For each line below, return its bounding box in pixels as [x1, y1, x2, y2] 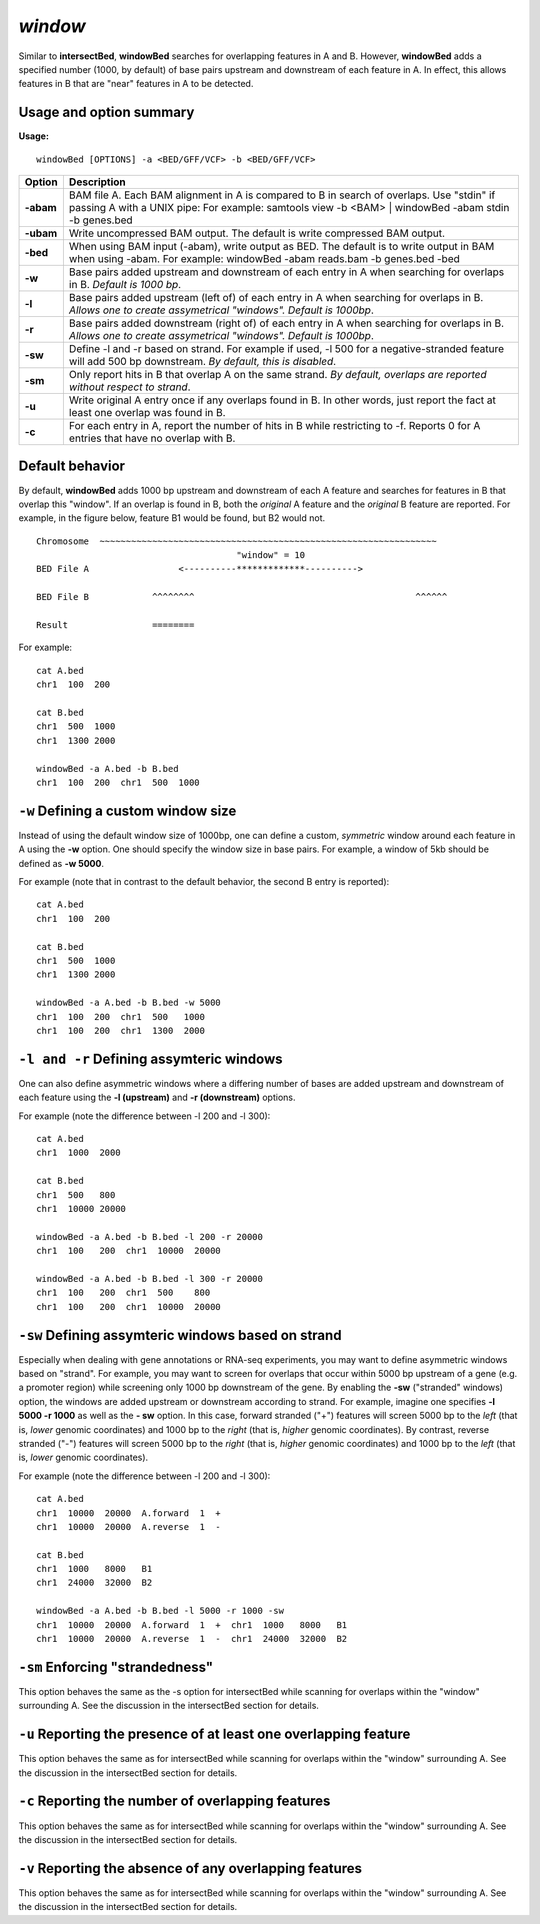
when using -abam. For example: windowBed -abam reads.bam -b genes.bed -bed [68, 252, 460, 266]
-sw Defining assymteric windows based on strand [18, 1326, 342, 1344]
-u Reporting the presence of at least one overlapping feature [18, 1726, 411, 1743]
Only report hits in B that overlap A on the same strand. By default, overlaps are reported [68, 368, 487, 382]
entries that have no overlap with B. [68, 431, 236, 445]
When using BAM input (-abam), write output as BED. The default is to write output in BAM [68, 240, 495, 254]
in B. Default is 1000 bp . [68, 278, 182, 292]
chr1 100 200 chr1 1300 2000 [36, 1025, 205, 1036]
